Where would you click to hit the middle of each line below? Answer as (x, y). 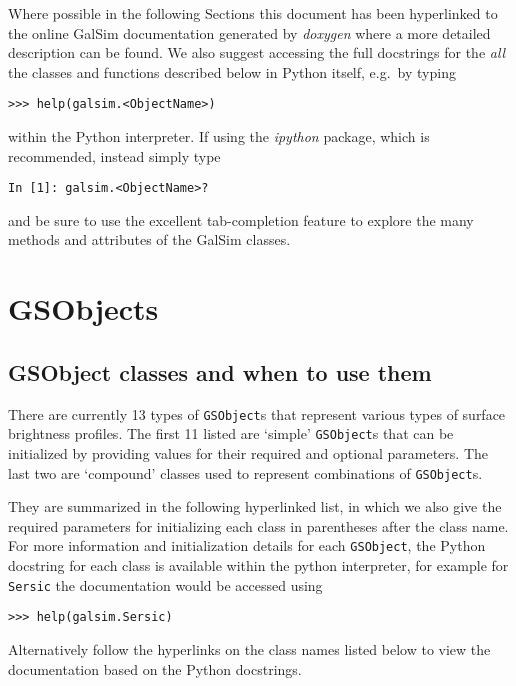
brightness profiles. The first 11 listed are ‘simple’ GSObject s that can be (231, 433)
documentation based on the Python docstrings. (155, 668)
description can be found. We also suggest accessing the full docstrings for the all (257, 52)
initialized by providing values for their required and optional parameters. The (248, 452)
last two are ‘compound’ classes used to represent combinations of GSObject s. (245, 472)
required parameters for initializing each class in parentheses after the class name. (258, 525)
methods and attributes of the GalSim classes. (149, 239)
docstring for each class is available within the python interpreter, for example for (258, 565)
